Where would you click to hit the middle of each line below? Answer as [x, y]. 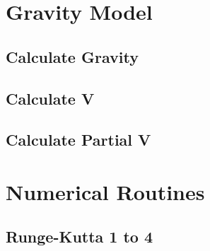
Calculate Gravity [72, 56]
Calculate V [50, 98]
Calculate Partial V [78, 140]
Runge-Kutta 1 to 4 [80, 237]
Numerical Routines [105, 191]
